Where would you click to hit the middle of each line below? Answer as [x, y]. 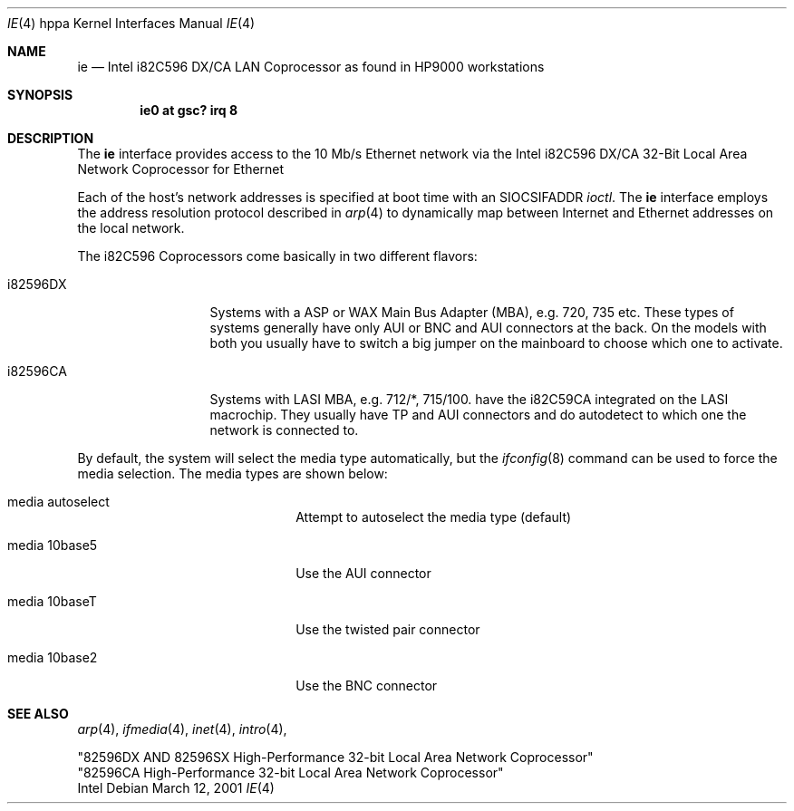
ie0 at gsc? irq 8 [189, 110]
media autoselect [58, 502]
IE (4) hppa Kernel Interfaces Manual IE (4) [131, 23]
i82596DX [37, 284]
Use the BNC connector [367, 685]
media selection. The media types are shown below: [232, 473]
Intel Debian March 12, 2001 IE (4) [176, 788]
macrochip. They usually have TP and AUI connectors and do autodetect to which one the [478, 415]
